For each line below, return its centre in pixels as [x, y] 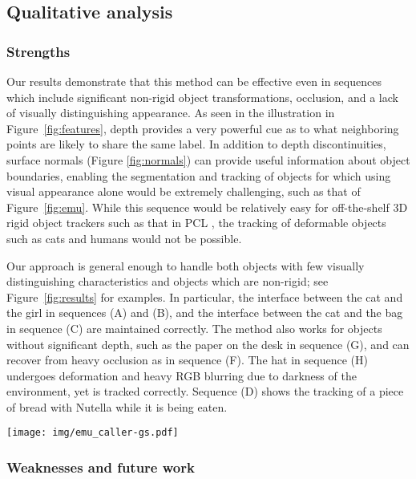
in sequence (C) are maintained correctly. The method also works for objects [194, 328]
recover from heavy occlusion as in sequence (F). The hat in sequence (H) [187, 360]
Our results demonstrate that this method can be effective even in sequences [194, 81]
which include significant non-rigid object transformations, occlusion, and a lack [202, 97]
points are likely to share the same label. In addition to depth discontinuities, [196, 144]
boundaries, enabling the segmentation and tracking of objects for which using [199, 175]
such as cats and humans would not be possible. [124, 238]
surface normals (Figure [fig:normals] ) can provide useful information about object [208, 159]
